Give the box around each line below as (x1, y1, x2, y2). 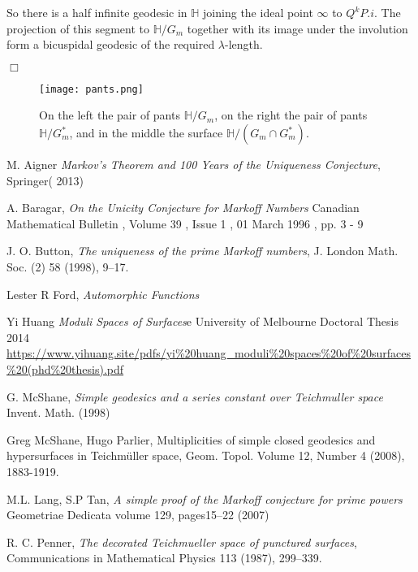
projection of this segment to (6, 19, 149, 37)
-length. (225, 36, 263, 53)
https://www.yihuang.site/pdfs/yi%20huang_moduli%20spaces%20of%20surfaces (6, 344, 412, 362)
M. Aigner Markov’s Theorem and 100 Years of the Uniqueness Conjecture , (6, 156, 381, 173)
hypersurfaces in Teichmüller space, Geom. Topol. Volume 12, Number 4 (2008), (6, 447, 405, 464)
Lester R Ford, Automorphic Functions (6, 285, 200, 302)
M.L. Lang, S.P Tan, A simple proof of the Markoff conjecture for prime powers (6, 490, 403, 507)
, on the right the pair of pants (214, 106, 368, 123)
